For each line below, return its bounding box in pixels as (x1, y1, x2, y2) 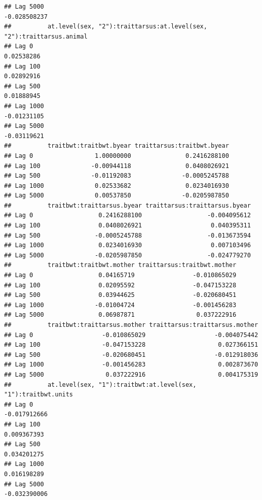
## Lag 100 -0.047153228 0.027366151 (4, 341, 258, 349)
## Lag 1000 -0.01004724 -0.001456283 (4, 301, 237, 309)
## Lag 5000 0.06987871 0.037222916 (4, 311, 237, 319)
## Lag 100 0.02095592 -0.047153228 (4, 281, 237, 289)
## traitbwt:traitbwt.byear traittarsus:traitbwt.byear (4, 142, 229, 150)
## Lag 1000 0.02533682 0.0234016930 (4, 182, 229, 189)
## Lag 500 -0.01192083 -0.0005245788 (4, 172, 229, 180)
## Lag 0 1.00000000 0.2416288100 (4, 152, 229, 159)
